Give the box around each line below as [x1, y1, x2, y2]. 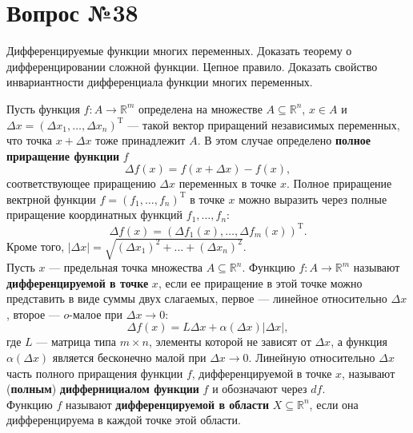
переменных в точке [178, 175, 277, 192]
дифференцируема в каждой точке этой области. [6, 411, 241, 428]
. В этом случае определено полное [197, 132, 371, 149]
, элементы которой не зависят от [148, 333, 311, 350]
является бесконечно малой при [52, 349, 206, 366]
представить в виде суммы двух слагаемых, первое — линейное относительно [6, 290, 387, 307]
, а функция [331, 333, 387, 350]
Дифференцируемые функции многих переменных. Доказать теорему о [6, 42, 352, 59]
